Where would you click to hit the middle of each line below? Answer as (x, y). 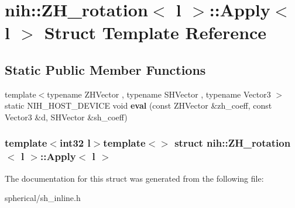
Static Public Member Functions (105, 69)
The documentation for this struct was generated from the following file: (134, 178)
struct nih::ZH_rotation (233, 143)
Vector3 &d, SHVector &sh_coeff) (66, 117)
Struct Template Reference (155, 32)
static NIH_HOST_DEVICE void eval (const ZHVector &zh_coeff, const (138, 105)
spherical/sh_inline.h (43, 198)
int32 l (75, 143)
